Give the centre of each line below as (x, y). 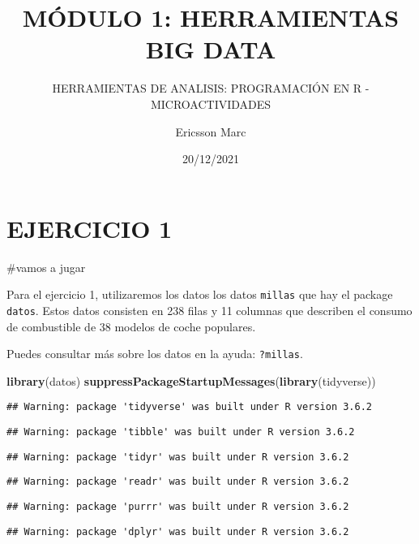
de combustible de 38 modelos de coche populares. (131, 326)
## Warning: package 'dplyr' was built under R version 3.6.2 (178, 531)
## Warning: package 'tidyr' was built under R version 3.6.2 (178, 457)
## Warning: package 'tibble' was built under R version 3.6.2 (181, 432)
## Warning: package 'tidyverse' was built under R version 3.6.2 (190, 407)
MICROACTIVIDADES (211, 104)
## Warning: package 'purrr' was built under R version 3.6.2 (178, 507)
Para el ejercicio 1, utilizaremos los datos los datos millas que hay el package (200, 294)
